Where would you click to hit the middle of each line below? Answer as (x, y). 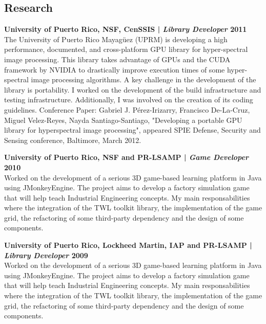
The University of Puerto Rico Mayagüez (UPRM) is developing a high (116, 39)
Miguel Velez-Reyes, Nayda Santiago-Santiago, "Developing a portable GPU (123, 120)
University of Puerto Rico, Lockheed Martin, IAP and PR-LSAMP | (128, 245)
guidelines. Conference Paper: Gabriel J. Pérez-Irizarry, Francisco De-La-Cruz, (127, 109)
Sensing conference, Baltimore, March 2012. (73, 140)
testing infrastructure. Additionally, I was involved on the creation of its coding (129, 100)
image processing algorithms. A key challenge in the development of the (144, 79)
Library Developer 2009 (46, 255)
